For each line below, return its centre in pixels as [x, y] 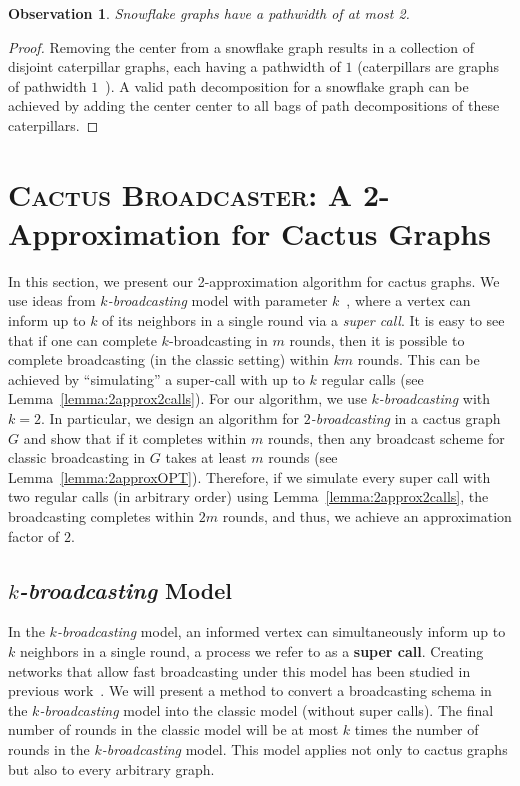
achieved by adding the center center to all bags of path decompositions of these [254, 105]
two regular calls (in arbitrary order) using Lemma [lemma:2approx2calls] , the [248, 496]
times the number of [416, 729]
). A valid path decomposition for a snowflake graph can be [287, 85]
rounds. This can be [418, 359]
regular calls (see [372, 378]
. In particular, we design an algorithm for [170, 418]
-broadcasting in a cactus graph [405, 418]
